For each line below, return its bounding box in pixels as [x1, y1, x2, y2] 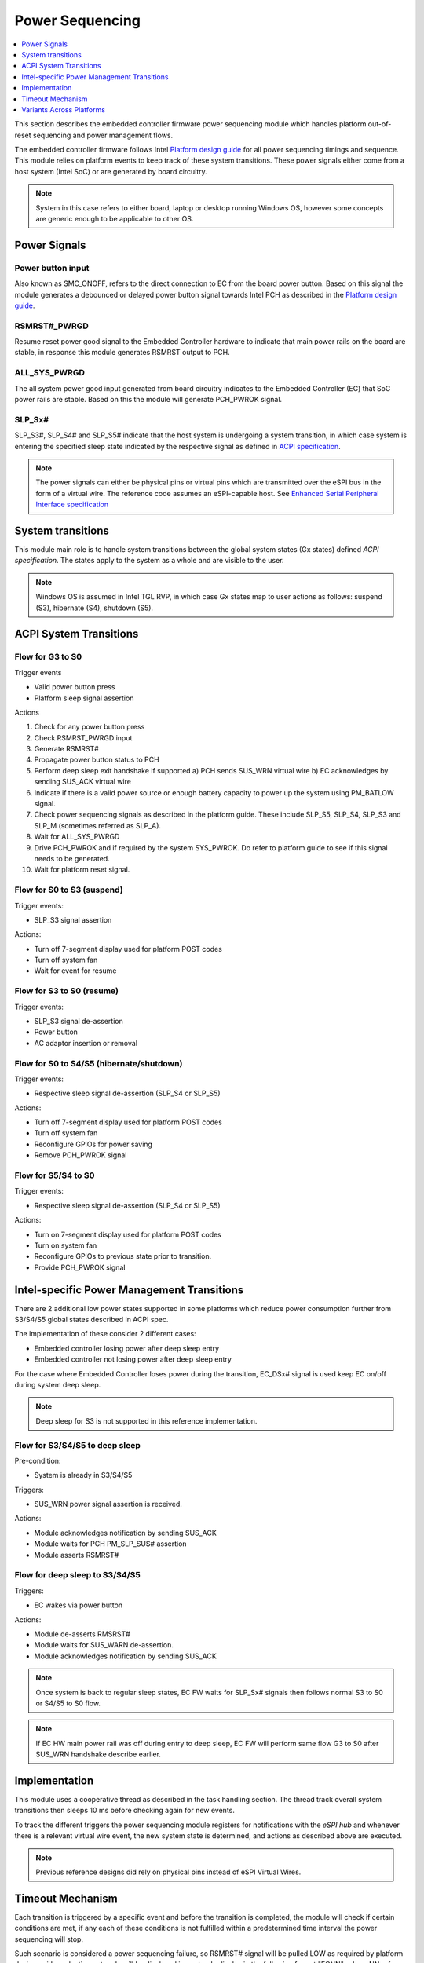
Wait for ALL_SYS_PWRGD [34, 832, 120, 842]
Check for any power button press [34, 722, 145, 732]
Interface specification [35, 499, 109, 510]
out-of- [367, 119, 392, 129]
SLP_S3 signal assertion [34, 915, 112, 924]
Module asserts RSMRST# [34, 1550, 119, 1559]
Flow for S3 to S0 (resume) [14, 985, 119, 996]
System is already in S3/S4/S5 [34, 1471, 133, 1480]
